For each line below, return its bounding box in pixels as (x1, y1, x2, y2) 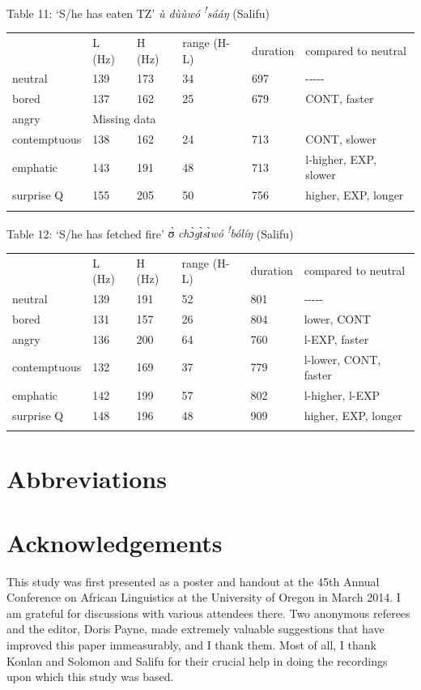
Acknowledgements (6, 525, 223, 559)
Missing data (92, 110, 156, 127)
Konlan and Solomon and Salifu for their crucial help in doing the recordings (6, 652, 388, 669)
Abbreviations (6, 462, 167, 495)
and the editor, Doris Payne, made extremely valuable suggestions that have (6, 620, 385, 637)
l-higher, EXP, (305, 150, 376, 167)
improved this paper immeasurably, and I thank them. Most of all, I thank (6, 636, 376, 654)
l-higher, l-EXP (304, 387, 381, 403)
